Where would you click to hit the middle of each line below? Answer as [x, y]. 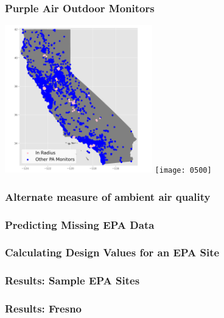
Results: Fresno [43, 309]
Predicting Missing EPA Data [80, 224]
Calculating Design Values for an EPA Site [112, 252]
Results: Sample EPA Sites [72, 280]
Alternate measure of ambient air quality [108, 196]
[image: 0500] [183, 171]
